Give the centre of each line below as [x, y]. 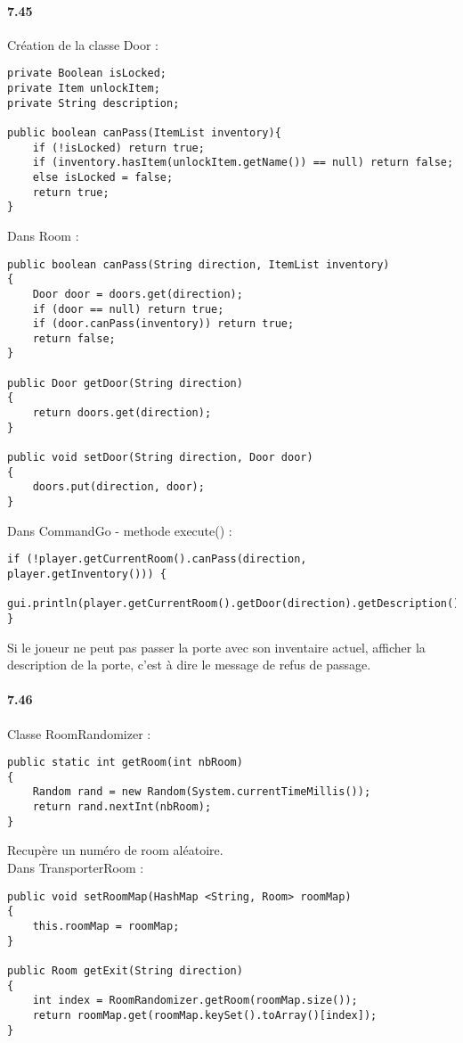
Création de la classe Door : [83, 44]
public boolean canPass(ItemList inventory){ [144, 133]
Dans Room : [43, 235]
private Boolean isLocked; [87, 74]
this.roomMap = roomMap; [106, 926]
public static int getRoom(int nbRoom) [125, 763]
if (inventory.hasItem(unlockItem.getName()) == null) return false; [243, 163]
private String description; [93, 103]
